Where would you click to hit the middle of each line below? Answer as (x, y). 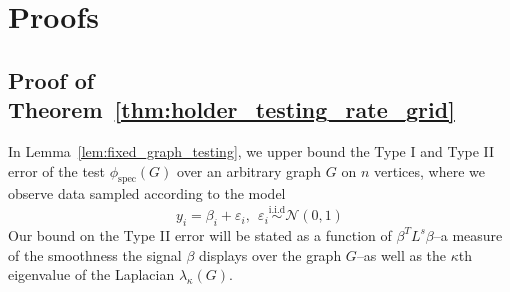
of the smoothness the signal (95, 254)
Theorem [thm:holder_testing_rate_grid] (231, 109)
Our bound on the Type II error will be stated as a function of (200, 234)
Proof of (51, 79)
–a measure (468, 234)
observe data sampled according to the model (147, 193)
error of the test (57, 170)
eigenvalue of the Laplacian (91, 274)
